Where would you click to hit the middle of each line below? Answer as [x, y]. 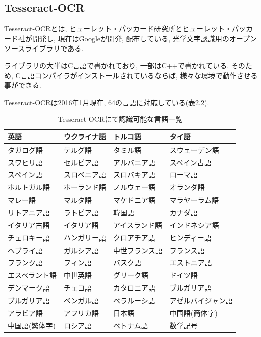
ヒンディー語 [190, 237]
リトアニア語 [29, 212]
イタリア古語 [29, 225]
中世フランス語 [138, 250]
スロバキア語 [135, 175]
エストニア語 [191, 262]
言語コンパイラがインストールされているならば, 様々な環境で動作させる [139, 75]
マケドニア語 [135, 200]
